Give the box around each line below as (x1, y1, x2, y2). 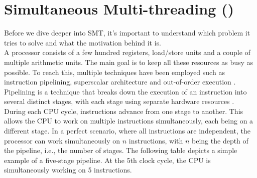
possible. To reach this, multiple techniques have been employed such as (4, 66, 225, 77)
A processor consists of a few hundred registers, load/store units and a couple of (4, 47, 250, 57)
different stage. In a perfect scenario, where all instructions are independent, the (4, 125, 250, 136)
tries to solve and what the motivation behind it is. (4, 37, 161, 47)
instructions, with (128, 135, 183, 145)
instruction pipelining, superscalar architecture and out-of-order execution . (4, 76, 236, 87)
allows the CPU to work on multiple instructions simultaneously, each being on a (4, 115, 253, 126)
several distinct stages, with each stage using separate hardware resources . (4, 96, 234, 106)
